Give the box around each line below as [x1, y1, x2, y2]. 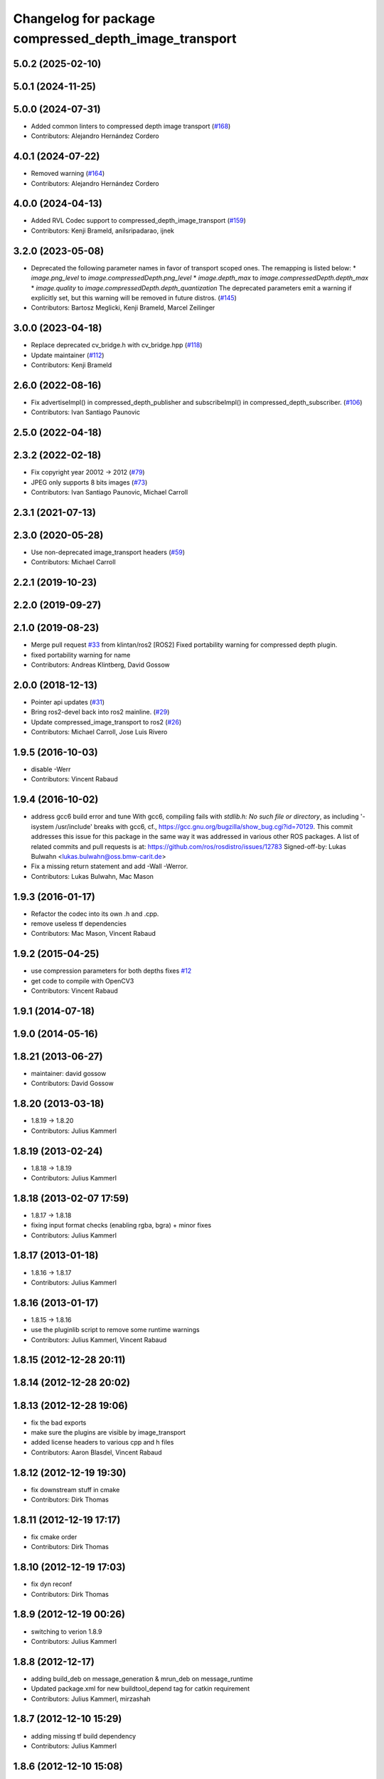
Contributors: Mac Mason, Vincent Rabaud [31, 929, 156, 938]
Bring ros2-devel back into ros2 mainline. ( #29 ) [31, 708, 170, 717]
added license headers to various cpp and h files [31, 1438, 174, 1447]
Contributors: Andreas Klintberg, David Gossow [31, 660, 170, 669]
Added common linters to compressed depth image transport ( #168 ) [31, 122, 231, 130]
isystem [31, 822, 54, 830]
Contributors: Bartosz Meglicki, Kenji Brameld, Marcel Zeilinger [31, 303, 215, 312]
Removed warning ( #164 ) [31, 169, 105, 178]
